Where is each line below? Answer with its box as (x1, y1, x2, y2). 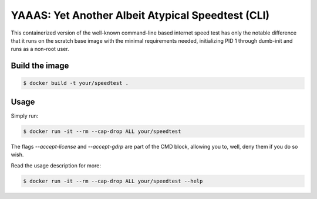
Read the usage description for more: (11, 162, 101, 169)
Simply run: (11, 112, 39, 119)
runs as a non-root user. (11, 46, 70, 53)
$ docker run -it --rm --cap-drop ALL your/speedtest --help (23, 177, 203, 184)
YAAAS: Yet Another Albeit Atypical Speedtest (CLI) (11, 9, 270, 22)
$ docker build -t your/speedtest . (23, 80, 129, 87)
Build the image (11, 61, 69, 71)
